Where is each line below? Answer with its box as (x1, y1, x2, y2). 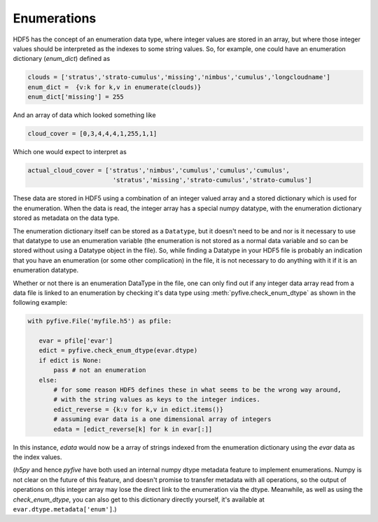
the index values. (13, 453, 62, 461)
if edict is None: (38, 356, 102, 364)
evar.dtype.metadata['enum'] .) (13, 504, 117, 513)
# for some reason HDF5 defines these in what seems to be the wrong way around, (53, 386, 342, 394)
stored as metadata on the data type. (13, 214, 120, 222)
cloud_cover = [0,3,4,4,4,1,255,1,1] (27, 130, 157, 138)
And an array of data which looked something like (13, 111, 157, 119)
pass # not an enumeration (53, 366, 146, 374)
